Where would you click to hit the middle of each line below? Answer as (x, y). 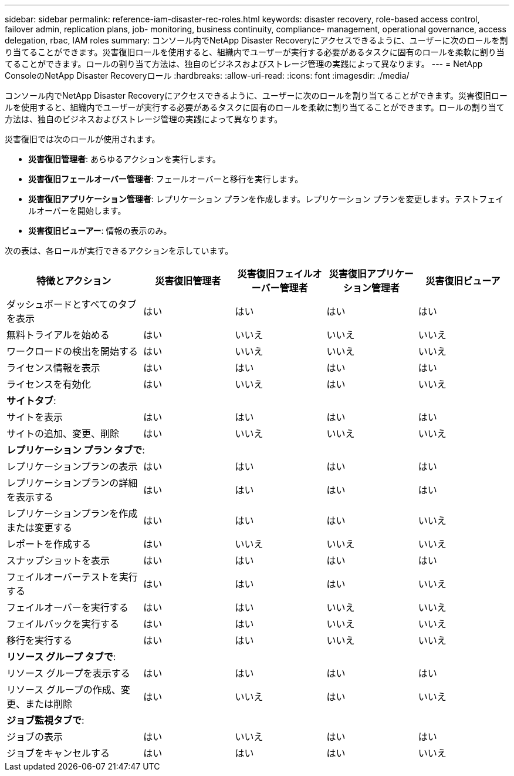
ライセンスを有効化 (49, 384)
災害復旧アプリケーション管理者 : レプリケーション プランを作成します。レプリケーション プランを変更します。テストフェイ (266, 199)
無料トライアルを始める (58, 335)
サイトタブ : (31, 401)
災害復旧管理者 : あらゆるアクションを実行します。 (124, 159)
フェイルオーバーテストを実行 (72, 577)
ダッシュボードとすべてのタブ (72, 304)
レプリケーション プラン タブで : (76, 450)
